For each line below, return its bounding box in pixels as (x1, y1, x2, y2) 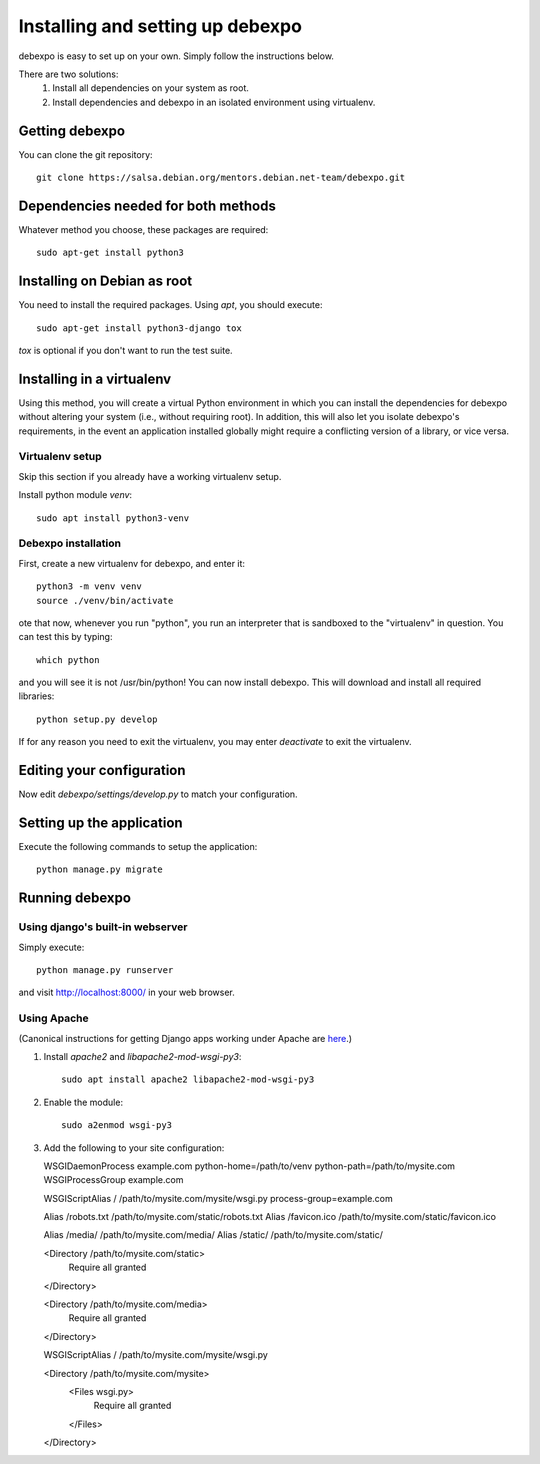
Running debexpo (18, 890, 132, 907)
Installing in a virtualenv (18, 370, 172, 387)
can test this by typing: (18, 631, 113, 643)
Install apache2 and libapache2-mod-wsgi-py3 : (43, 1050, 242, 1062)
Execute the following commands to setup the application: (18, 841, 258, 853)
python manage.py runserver (36, 965, 174, 976)
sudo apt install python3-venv (36, 512, 190, 524)
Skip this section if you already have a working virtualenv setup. (18, 470, 282, 482)
